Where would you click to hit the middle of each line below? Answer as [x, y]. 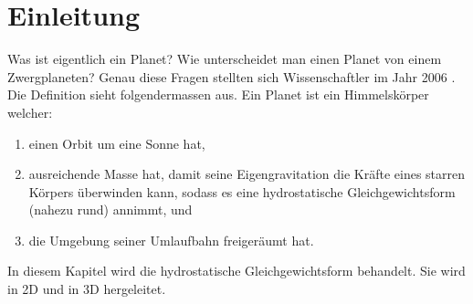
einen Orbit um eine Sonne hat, [117, 143]
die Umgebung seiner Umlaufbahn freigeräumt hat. [171, 240]
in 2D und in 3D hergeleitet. [87, 289]
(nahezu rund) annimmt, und [110, 210]
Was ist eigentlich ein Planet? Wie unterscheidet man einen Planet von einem [225, 59]
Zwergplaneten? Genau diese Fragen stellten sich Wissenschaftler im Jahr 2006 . [231, 76]
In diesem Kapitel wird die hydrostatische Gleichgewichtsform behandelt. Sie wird [236, 271]
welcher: [30, 112]
